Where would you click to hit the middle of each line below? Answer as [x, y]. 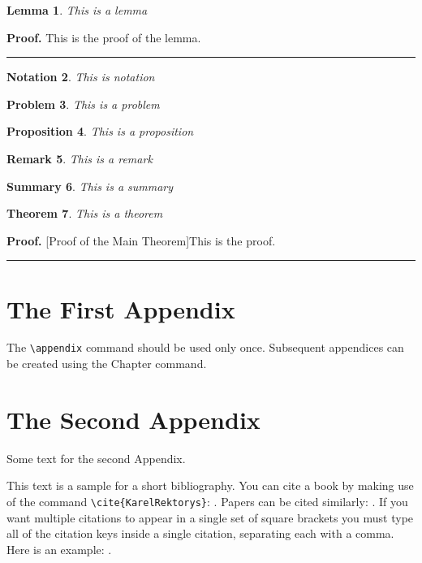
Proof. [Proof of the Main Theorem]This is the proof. [141, 240]
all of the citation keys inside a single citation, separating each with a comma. [200, 533]
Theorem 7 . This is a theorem [85, 213]
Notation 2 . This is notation [81, 77]
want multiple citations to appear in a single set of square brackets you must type [210, 517]
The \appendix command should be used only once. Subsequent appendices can [205, 347]
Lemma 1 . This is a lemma [77, 10]
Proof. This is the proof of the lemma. [104, 37]
